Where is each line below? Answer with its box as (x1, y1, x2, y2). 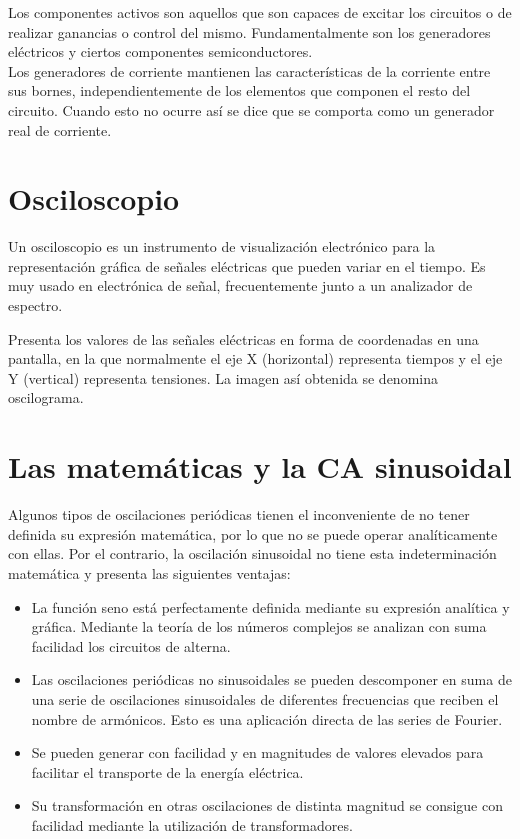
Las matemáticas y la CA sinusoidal (8, 446, 512, 487)
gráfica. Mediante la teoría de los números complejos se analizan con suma (31, 616, 487, 637)
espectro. (8, 295, 63, 316)
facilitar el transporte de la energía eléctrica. (31, 761, 304, 782)
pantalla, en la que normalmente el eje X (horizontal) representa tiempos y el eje (8, 348, 503, 369)
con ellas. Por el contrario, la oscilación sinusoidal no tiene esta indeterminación (8, 543, 497, 564)
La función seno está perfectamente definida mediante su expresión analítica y (31, 596, 510, 617)
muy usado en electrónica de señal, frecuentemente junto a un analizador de (8, 275, 473, 296)
